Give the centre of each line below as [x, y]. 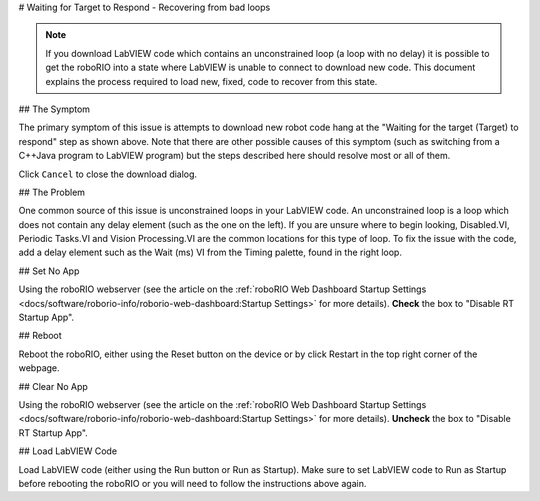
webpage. [39, 368]
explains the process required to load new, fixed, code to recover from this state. [211, 81]
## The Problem [51, 192]
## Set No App [49, 271]
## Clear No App [53, 386]
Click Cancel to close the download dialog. [108, 174]
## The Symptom [54, 109]
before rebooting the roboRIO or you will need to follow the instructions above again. [192, 483]
